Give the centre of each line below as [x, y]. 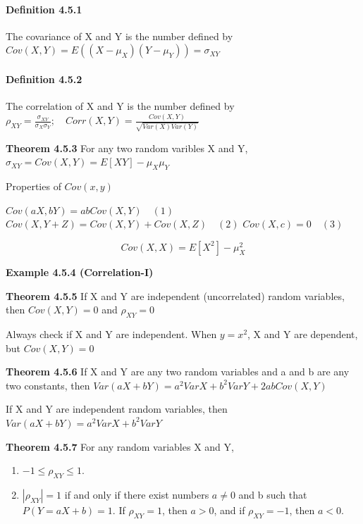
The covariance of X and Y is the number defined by [119, 36]
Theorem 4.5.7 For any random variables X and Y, [120, 446]
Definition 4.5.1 [44, 9]
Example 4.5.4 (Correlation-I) [80, 272]
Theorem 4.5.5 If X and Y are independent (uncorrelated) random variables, [175, 295]
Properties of [33, 186]
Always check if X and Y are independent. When [111, 333]
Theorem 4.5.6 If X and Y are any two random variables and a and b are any [178, 372]
